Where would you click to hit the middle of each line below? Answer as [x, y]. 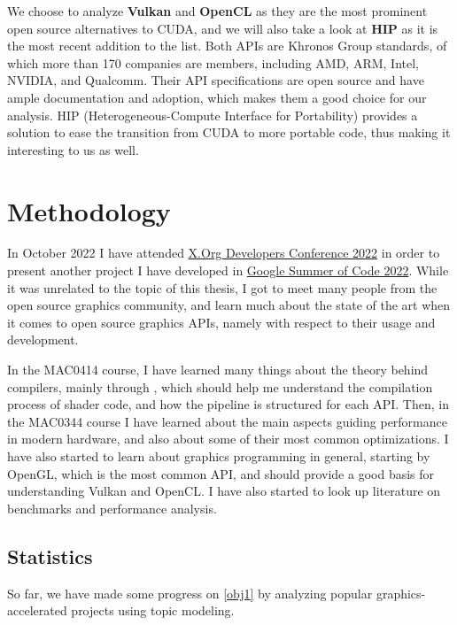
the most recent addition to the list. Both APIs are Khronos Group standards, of [227, 46]
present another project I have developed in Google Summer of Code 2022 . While [228, 270]
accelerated [37, 610]
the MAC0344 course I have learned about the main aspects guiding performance [227, 421]
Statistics [50, 556]
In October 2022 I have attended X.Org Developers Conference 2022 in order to [224, 253]
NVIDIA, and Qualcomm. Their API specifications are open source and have [216, 80]
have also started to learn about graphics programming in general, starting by [219, 456]
